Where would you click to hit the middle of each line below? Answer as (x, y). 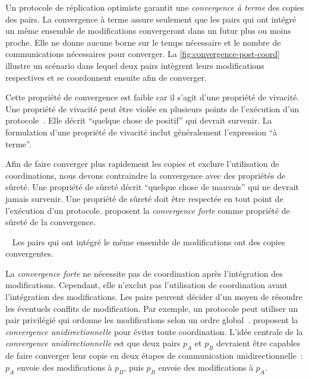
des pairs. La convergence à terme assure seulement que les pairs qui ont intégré (151, 19)
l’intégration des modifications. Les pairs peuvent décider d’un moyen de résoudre (154, 297)
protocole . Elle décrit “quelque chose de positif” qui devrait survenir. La (139, 120)
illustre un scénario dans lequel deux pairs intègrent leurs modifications (135, 65)
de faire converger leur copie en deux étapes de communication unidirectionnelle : (154, 356)
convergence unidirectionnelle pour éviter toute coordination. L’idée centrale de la (154, 331)
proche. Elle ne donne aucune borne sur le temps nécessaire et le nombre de (143, 42)
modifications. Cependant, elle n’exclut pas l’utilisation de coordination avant (146, 285)
